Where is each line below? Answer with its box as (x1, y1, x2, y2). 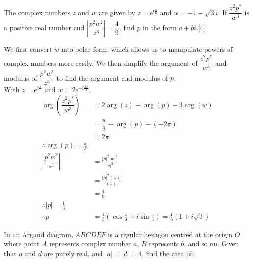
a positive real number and (4, 23, 85, 33)
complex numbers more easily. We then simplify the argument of (4, 57, 198, 68)
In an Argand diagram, (4, 229, 73, 239)
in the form (143, 23, 177, 33)
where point (4, 238, 40, 249)
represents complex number (49, 238, 131, 249)
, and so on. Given (184, 238, 239, 249)
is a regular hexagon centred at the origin (108, 229, 233, 239)
